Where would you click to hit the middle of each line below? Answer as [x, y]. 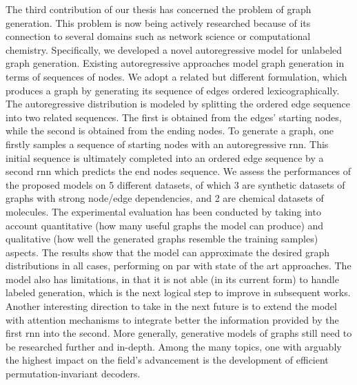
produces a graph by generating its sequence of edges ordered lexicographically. [173, 90]
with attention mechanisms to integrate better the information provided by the [172, 319]
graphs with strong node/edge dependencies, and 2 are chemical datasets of [165, 198]
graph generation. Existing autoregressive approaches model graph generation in [175, 63]
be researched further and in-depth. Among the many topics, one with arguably [174, 346]
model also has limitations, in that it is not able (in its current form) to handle [172, 279]
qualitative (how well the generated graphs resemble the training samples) [162, 239]
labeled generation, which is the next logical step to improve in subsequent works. [178, 292]
